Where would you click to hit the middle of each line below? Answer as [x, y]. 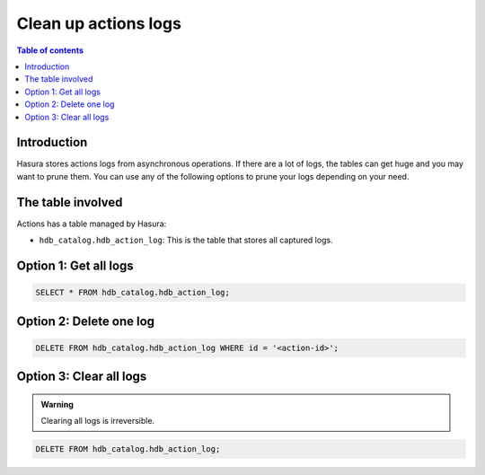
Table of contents [50, 50]
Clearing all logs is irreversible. [98, 421]
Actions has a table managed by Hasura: [92, 224]
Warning [57, 404]
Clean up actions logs [99, 23]
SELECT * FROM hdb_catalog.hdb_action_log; [133, 293]
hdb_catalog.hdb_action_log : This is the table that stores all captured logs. [186, 240]
